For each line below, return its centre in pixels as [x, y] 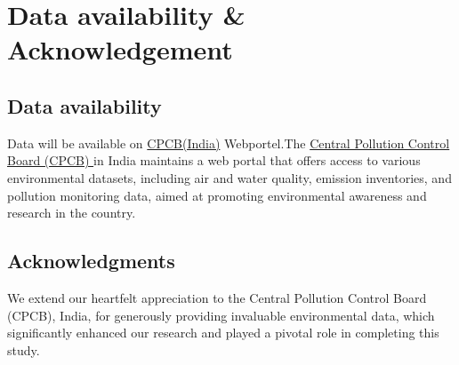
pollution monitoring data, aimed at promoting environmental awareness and [217, 195]
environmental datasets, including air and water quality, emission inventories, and [229, 177]
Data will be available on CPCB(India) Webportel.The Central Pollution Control [229, 143]
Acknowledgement [120, 49]
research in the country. [72, 213]
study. [24, 349]
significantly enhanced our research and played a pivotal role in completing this [223, 333]
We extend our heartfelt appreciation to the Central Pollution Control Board [217, 297]
